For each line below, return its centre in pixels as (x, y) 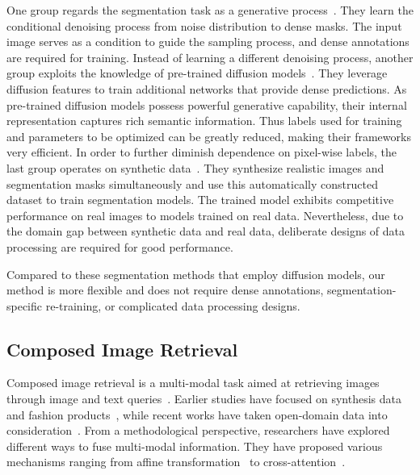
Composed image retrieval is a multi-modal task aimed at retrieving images (193, 383)
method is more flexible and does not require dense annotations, (165, 290)
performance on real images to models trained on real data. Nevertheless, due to (205, 215)
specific (25, 305)
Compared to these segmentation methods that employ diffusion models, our (196, 274)
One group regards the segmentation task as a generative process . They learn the (210, 10)
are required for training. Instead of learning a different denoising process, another (210, 57)
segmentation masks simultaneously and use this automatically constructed (192, 183)
